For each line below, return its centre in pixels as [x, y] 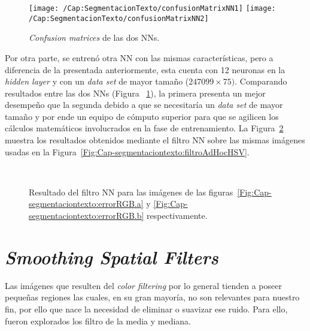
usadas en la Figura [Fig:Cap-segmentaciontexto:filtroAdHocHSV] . [127, 151]
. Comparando [261, 81]
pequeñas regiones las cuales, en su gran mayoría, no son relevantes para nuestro [152, 297]
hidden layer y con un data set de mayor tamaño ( [97, 81]
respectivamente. [177, 216]
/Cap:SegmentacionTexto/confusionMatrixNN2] [119, 18]
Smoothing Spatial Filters [112, 257]
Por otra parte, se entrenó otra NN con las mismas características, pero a [139, 57]
